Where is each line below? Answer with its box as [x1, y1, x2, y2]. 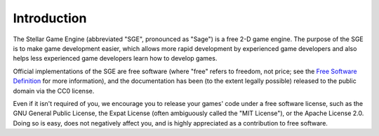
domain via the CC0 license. [13, 86, 95, 95]
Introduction [13, 10, 87, 26]
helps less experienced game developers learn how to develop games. [13, 54, 218, 63]
